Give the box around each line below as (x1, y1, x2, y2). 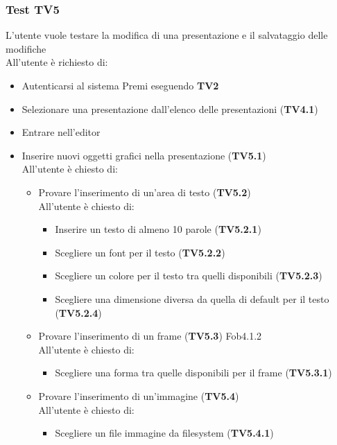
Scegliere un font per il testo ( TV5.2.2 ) (55, 245, 225, 259)
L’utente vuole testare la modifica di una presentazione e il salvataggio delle (6, 28, 328, 42)
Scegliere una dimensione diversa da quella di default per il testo (55, 291, 329, 306)
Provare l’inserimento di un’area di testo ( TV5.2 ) (38, 184, 251, 199)
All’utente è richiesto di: (6, 55, 108, 69)
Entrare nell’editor (21, 125, 101, 139)
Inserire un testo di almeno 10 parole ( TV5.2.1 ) (55, 222, 261, 236)
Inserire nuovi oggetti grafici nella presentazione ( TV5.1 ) (21, 148, 266, 162)
